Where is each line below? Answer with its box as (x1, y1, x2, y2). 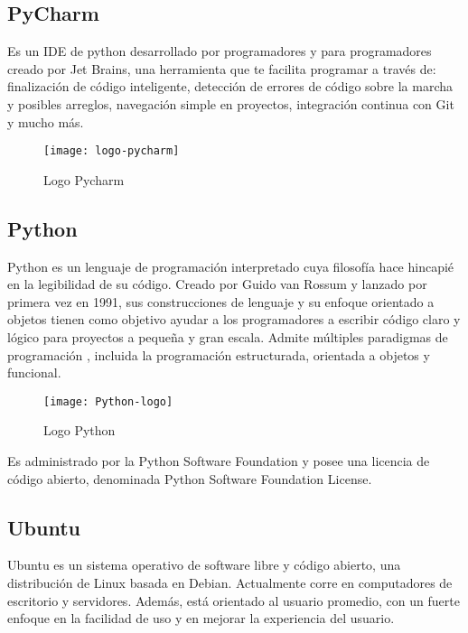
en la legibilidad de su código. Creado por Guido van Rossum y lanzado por (7, 275, 427, 293)
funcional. (7, 363, 61, 382)
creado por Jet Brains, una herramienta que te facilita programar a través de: (7, 59, 436, 78)
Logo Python (43, 421, 116, 440)
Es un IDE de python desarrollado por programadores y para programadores (7, 42, 432, 61)
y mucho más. (7, 112, 84, 131)
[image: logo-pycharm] (43, 144, 180, 158)
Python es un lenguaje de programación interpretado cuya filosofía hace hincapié (7, 256, 454, 275)
